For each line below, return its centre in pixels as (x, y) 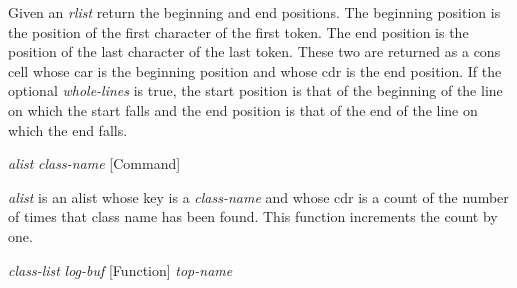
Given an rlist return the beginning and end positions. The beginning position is (254, 12)
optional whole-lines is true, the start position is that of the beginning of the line (255, 90)
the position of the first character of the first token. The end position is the (238, 31)
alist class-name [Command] (94, 163)
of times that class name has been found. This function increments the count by (253, 216)
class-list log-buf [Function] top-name (120, 269)
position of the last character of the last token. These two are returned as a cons (254, 51)
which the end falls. (68, 129)
